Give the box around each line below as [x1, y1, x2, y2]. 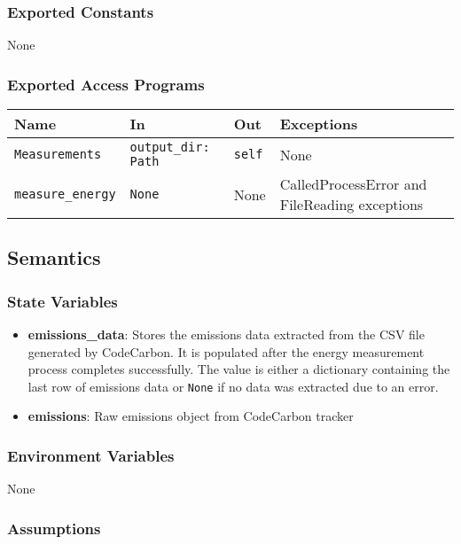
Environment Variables [7, 444, 175, 466]
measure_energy [14, 187, 116, 202]
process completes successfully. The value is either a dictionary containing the [27, 360, 450, 378]
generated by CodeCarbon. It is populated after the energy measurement [27, 342, 425, 361]
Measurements [14, 147, 102, 162]
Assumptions [7, 517, 101, 539]
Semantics [7, 244, 101, 271]
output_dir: [129, 140, 210, 155]
